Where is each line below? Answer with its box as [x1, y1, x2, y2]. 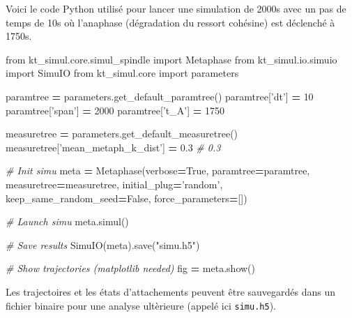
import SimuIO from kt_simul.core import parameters [6, 66, 239, 80]
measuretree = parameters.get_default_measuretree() [6, 126, 238, 141]
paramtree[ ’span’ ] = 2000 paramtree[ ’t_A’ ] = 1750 [6, 103, 224, 117]
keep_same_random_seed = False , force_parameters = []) [6, 190, 247, 205]
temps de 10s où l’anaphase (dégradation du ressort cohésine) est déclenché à [6, 15, 335, 29]
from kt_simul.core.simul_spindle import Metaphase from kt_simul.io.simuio [6, 52, 337, 66]
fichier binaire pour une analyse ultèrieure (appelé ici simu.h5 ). [6, 298, 276, 312]
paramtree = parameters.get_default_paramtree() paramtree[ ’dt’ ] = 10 [6, 89, 314, 103]
